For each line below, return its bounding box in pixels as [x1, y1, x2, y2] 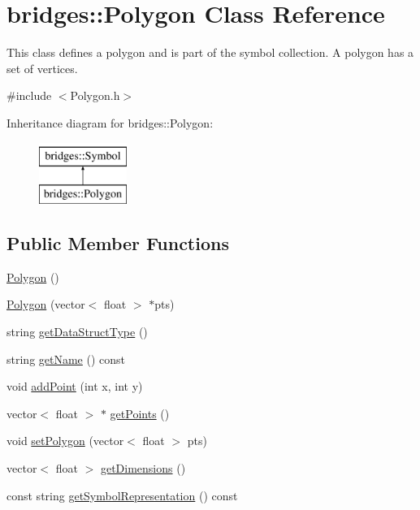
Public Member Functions [6, 231, 229, 256]
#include [6, 87, 52, 104]
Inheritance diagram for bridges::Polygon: [6, 114, 214, 131]
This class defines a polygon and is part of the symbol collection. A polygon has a [6, 44, 414, 61]
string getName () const [6, 350, 126, 367]
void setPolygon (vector [6, 432, 124, 449]
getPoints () [110, 404, 170, 421]
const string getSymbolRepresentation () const [6, 486, 238, 504]
